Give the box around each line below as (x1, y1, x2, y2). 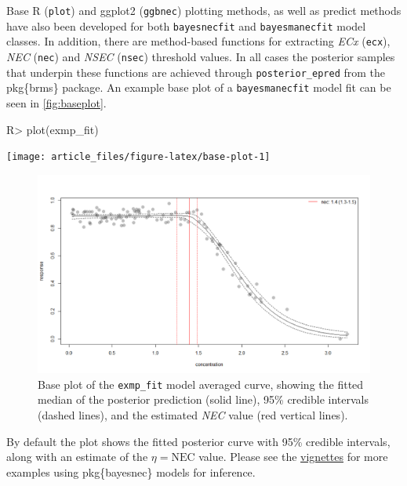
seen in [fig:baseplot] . (6, 94, 107, 111)
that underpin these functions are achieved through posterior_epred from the (6, 63, 386, 80)
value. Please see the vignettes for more (198, 448, 388, 465)
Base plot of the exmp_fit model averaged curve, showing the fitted (38, 375, 364, 392)
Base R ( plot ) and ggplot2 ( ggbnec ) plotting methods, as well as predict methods (6, 2, 402, 18)
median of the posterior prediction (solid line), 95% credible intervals (38, 391, 369, 408)
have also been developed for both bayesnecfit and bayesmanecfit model (6, 17, 366, 34)
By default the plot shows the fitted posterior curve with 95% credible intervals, (6, 433, 391, 449)
